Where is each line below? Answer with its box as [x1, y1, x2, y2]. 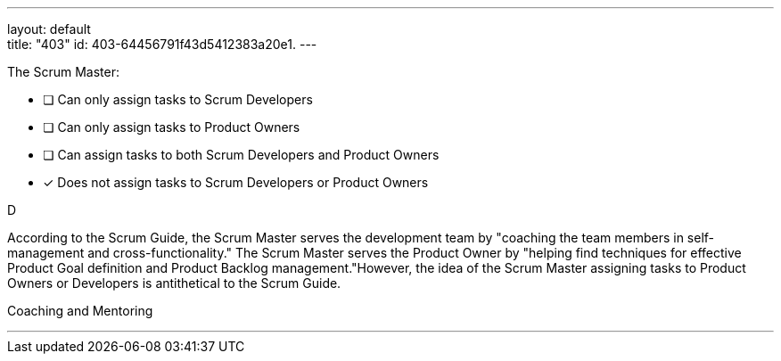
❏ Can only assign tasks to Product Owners [43, 119, 300, 135]
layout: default [7, 21, 91, 37]
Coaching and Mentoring [7, 303, 153, 318]
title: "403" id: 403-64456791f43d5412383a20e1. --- [7, 37, 317, 52]
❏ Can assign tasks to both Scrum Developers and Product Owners [43, 147, 440, 162]
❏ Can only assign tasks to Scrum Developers [43, 92, 313, 107]
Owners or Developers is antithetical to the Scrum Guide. [7, 275, 341, 291]
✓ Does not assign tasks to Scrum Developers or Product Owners [43, 175, 429, 190]
